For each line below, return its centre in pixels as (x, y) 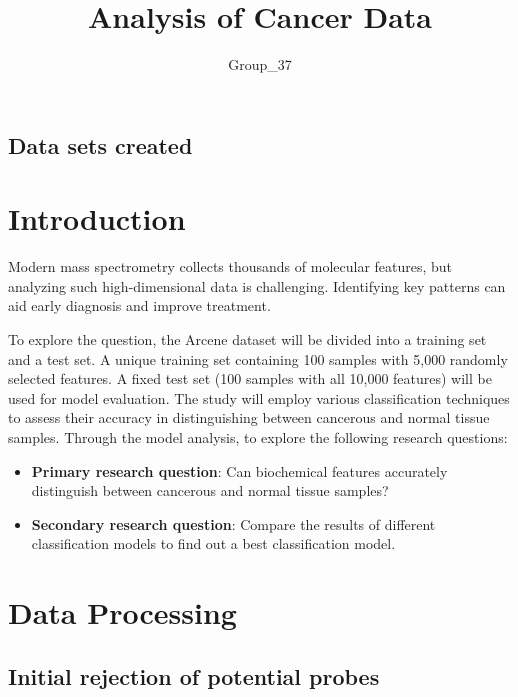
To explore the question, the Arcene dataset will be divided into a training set (247, 339)
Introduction (97, 218)
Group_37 (260, 64)
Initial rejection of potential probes (194, 675)
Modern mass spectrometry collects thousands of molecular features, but (230, 266)
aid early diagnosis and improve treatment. (139, 305)
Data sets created (100, 144)
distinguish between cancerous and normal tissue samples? (210, 490)
